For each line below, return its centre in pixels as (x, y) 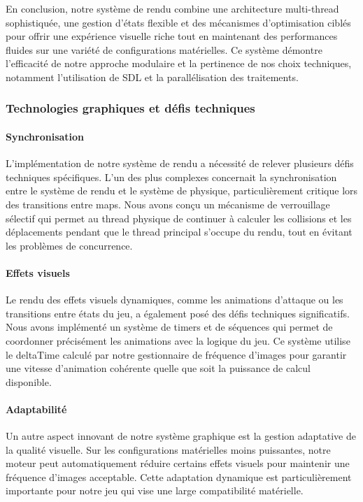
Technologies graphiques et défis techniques (130, 108)
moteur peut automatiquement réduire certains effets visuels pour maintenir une (178, 463)
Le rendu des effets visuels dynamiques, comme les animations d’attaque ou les (175, 300)
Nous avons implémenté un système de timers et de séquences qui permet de (169, 327)
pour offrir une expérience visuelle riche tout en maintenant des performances (172, 36)
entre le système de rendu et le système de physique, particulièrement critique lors (182, 191)
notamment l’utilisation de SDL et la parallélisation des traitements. (152, 77)
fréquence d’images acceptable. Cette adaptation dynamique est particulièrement (179, 476)
